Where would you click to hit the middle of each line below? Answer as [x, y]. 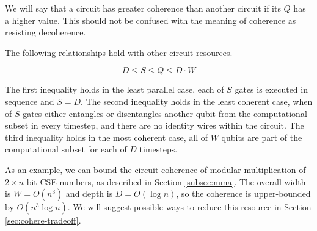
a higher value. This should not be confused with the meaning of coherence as [151, 20]
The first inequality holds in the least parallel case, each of [115, 89]
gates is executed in [271, 89]
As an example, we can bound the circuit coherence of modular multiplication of [155, 169]
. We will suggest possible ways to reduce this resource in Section [189, 207]
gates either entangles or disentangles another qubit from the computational [165, 113]
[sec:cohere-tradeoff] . [43, 220]
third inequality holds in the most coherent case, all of [107, 137]
